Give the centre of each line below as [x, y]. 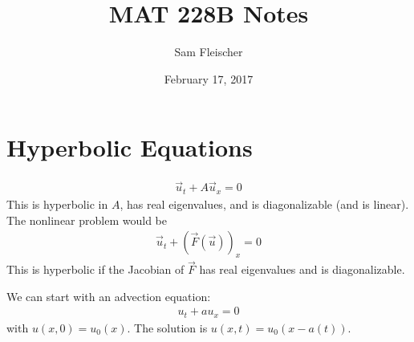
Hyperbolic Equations [130, 147]
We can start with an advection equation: [109, 296]
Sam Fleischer [209, 52]
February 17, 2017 [209, 78]
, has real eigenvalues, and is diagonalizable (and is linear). [264, 204]
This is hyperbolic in [57, 204]
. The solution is [167, 327]
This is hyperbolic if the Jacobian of [95, 269]
